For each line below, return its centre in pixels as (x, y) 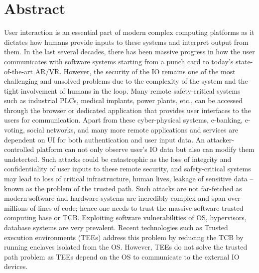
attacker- (220, 139)
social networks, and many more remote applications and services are (132, 130)
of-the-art (18, 71)
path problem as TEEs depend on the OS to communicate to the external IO (122, 256)
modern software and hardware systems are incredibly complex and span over (122, 198)
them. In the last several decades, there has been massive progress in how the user (129, 52)
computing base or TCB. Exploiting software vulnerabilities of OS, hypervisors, (125, 217)
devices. (16, 266)
